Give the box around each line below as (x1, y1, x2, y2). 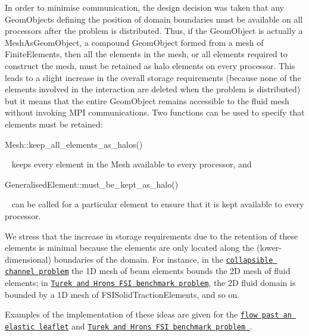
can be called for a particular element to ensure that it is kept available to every (11, 198, 304, 210)
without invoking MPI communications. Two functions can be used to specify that (5, 106, 305, 119)
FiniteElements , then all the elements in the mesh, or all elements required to (5, 48, 288, 60)
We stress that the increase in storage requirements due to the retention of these (5, 229, 298, 242)
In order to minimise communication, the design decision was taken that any (5, 1, 284, 13)
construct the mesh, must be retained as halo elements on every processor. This (5, 59, 295, 71)
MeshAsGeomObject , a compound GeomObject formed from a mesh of (5, 36, 264, 48)
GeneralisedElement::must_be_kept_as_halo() (5, 178, 179, 190)
